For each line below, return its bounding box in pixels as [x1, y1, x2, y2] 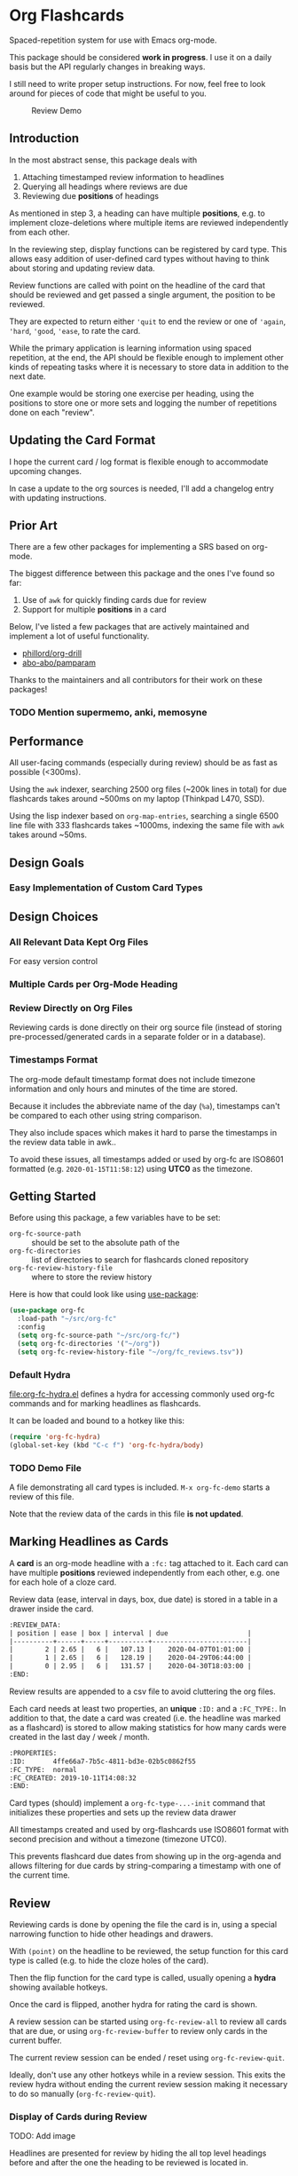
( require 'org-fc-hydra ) [9, 1432, 101, 1441]
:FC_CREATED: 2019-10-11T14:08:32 [9, 1773, 137, 1783]
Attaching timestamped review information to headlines [21, 171, 224, 182]
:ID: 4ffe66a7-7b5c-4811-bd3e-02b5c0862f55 [9, 1757, 197, 1766]
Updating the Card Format [9, 432, 156, 448]
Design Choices [9, 909, 99, 924]
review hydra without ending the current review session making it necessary [9, 2079, 288, 2090]
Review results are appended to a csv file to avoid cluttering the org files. [9, 1686, 277, 1697]
